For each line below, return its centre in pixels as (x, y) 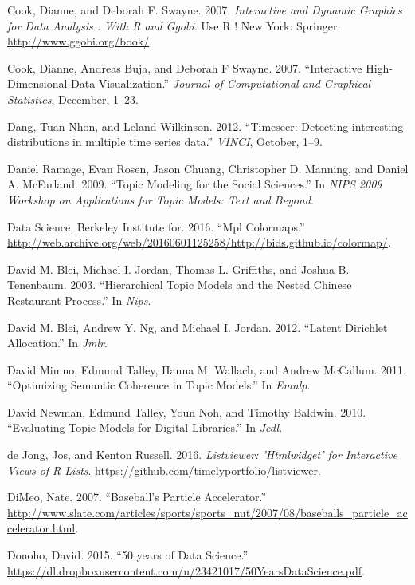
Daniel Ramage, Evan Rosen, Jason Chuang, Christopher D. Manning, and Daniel (208, 168)
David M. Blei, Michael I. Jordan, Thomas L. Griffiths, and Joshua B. (178, 269)
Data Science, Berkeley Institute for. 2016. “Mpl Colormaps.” (156, 226)
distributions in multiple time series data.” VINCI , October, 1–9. (165, 142)
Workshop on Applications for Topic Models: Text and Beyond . (161, 199)
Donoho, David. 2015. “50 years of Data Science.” (128, 555)
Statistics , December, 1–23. (73, 99)
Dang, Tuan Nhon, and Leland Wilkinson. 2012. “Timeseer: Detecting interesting (206, 126)
